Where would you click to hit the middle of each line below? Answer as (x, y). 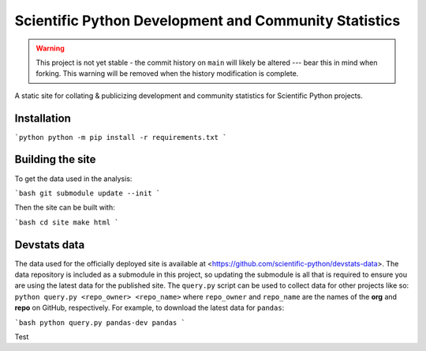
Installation (43, 118)
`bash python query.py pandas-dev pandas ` (100, 323)
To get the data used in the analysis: (73, 179)
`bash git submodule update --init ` (88, 193)
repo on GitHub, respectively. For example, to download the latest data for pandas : (149, 308)
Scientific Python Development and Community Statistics (207, 21)
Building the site (55, 159)
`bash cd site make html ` (67, 222)
